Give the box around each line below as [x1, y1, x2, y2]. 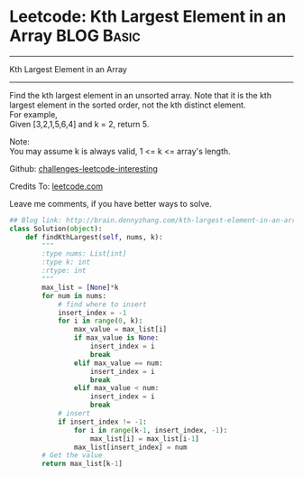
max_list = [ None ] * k [41, 283, 119, 292]
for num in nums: [41, 291, 106, 300]
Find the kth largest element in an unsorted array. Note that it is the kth [9, 89, 272, 100]
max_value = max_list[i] [73, 325, 168, 334]
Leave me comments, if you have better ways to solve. [9, 198, 212, 209]
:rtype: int [41, 267, 87, 276]
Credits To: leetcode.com [9, 181, 104, 192]
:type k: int [41, 257, 91, 267]
